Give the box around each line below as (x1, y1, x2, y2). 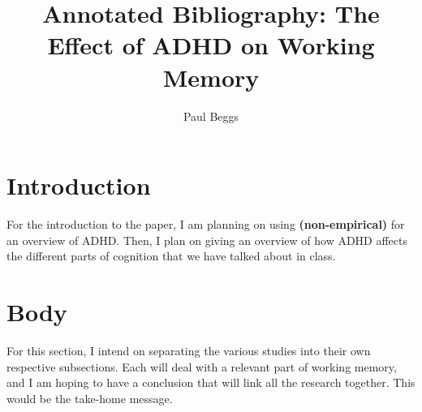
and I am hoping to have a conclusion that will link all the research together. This (6, 374, 416, 391)
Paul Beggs (183, 107, 239, 124)
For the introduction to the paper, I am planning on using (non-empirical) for (6, 216, 405, 233)
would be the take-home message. (6, 389, 173, 406)
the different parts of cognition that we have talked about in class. (6, 247, 336, 264)
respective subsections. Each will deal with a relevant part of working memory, (6, 358, 397, 375)
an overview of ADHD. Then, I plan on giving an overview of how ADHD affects (6, 231, 408, 248)
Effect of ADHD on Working (47, 28, 375, 62)
